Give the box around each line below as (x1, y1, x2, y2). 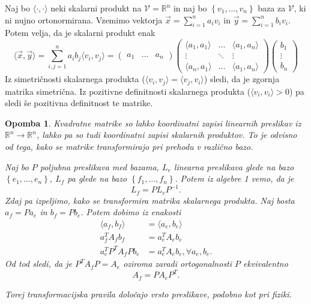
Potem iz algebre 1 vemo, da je (180, 172, 294, 185)
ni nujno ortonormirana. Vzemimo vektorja (5, 13, 163, 26)
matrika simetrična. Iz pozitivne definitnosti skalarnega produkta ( (5, 85, 251, 97)
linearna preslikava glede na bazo (174, 160, 294, 173)
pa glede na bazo (67, 172, 127, 185)
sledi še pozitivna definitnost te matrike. (5, 97, 153, 109)
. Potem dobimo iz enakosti (80, 206, 181, 218)
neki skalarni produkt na (50, 2, 142, 14)
